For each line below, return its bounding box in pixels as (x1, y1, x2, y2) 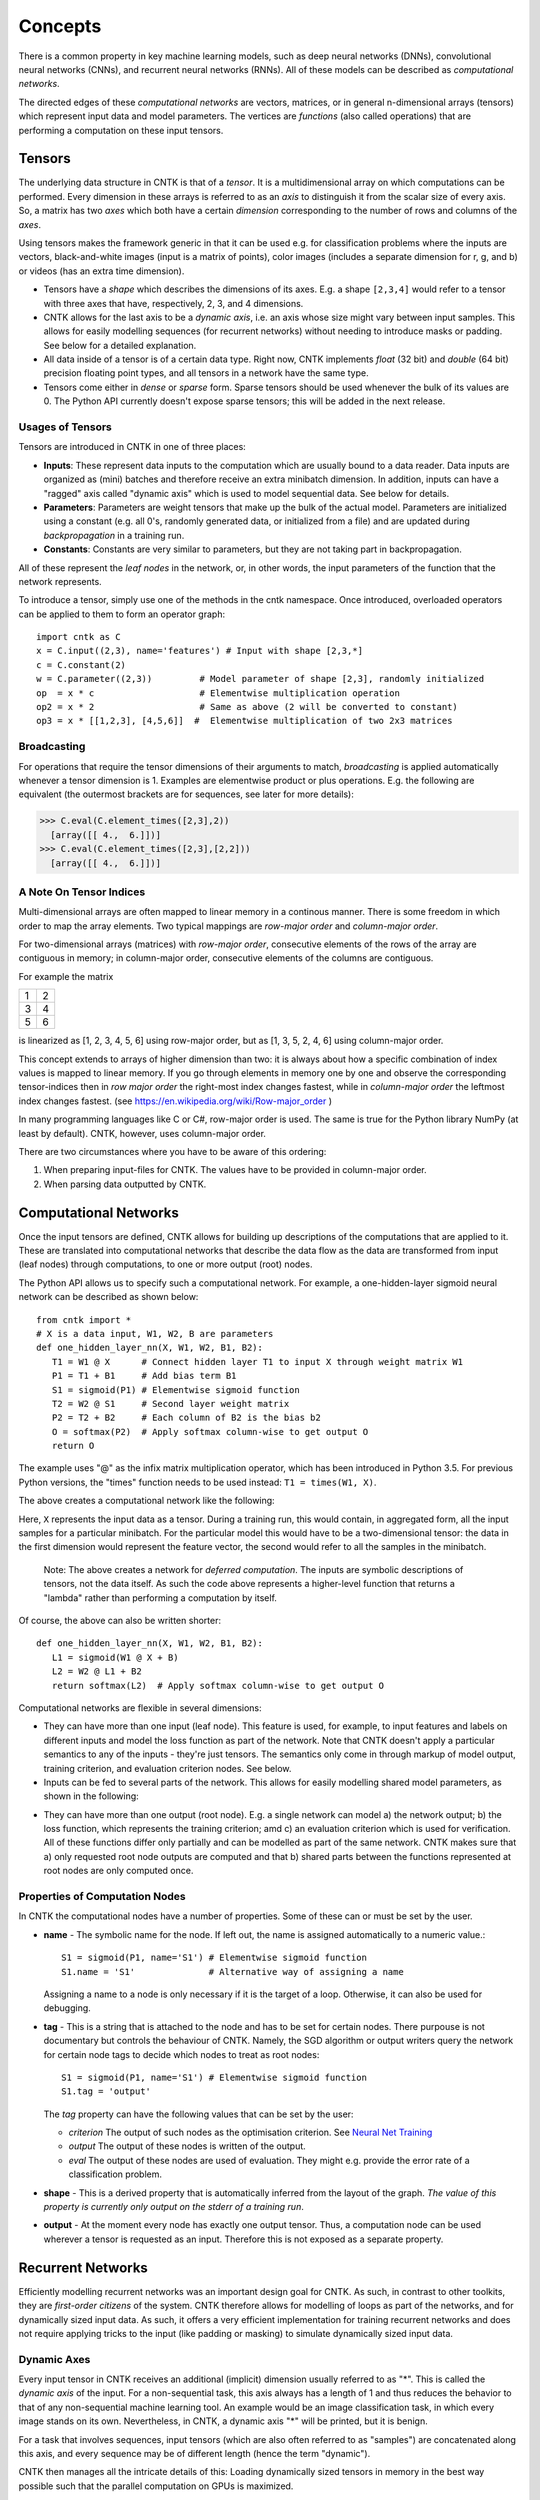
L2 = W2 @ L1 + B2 (51, 1666, 142, 1677)
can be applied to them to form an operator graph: (18, 608, 225, 620)
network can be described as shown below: (18, 1291, 199, 1303)
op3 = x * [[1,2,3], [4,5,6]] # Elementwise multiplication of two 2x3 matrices (36, 715, 453, 727)
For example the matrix (18, 970, 114, 982)
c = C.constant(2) (36, 659, 127, 670)
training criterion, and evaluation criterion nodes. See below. (43, 1762, 292, 1774)
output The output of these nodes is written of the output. (68, 2140, 307, 2152)
